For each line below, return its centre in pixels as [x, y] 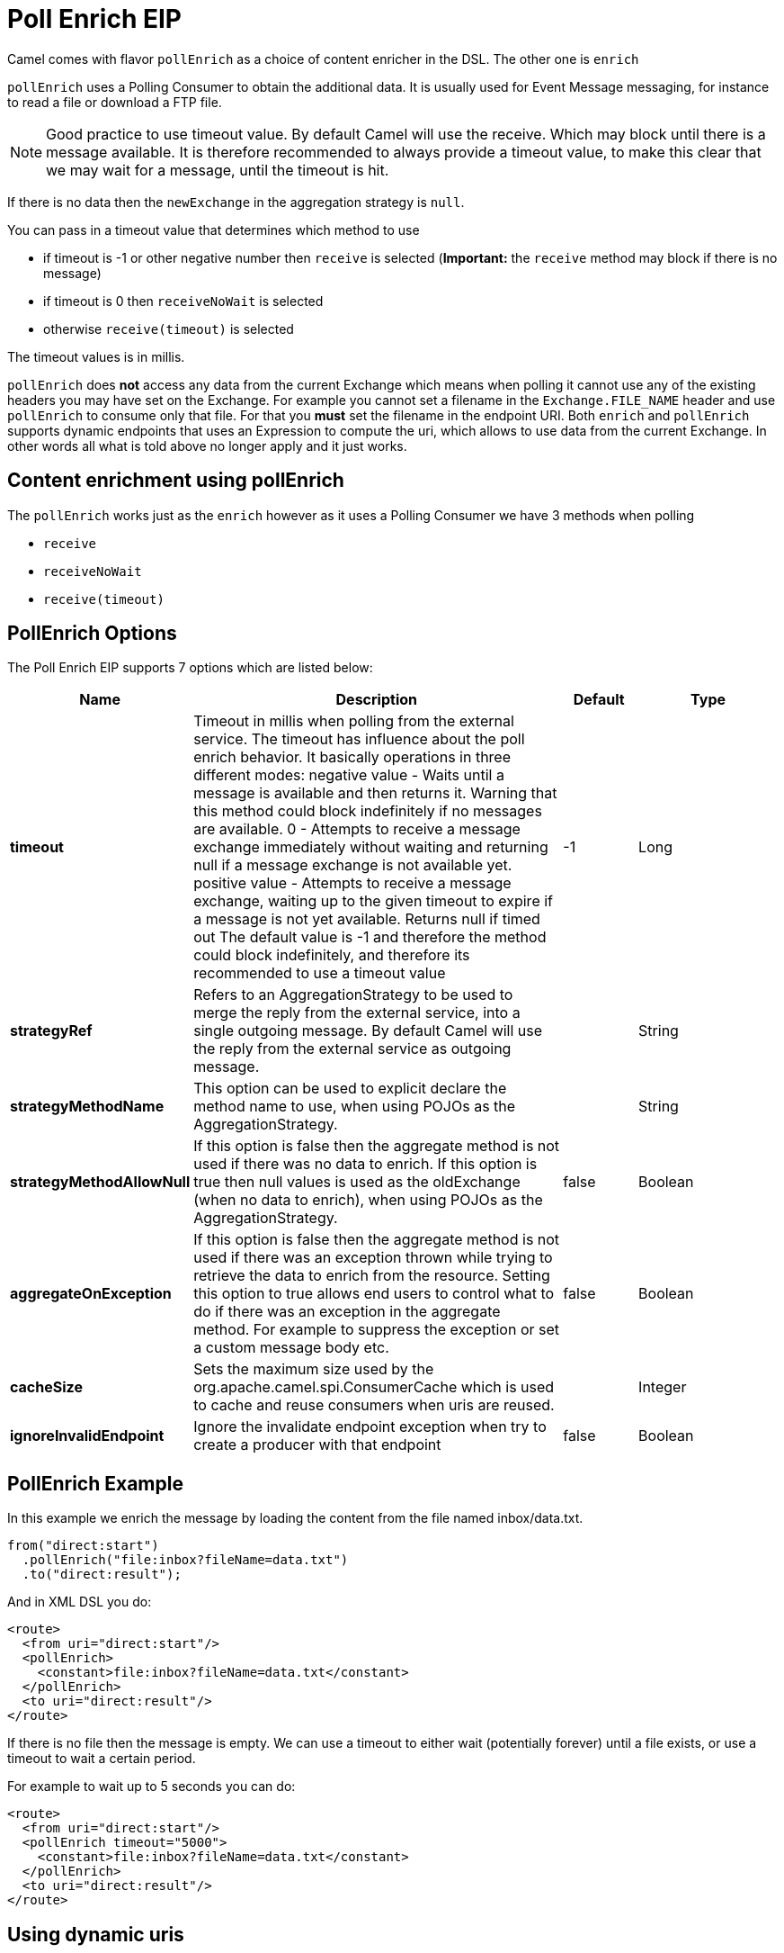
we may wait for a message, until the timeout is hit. [218, 170]
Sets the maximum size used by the [314, 1369]
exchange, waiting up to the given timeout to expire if [373, 901]
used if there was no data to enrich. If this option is [365, 1164]
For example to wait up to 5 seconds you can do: [151, 1786]
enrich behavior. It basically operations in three [352, 757]
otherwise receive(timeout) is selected [169, 328]
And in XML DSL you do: [80, 1602]
